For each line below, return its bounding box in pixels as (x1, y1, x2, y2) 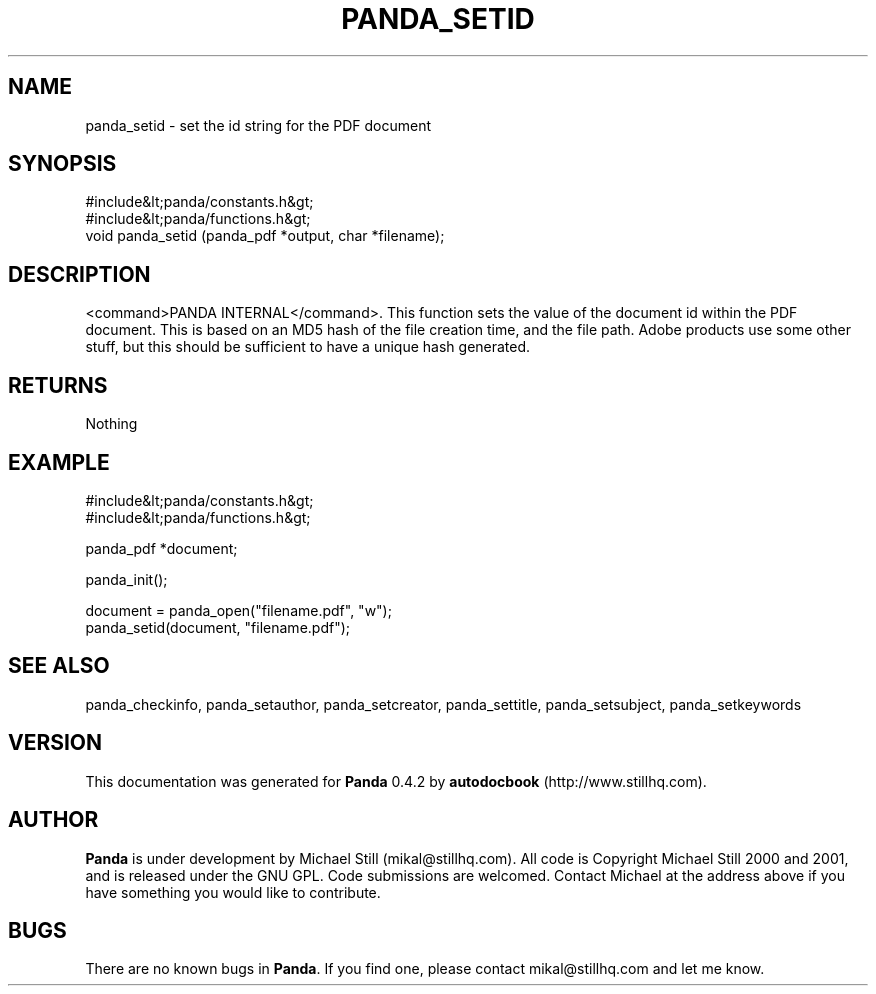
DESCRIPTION (8, 261, 151, 287)
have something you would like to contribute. (85, 883, 381, 901)
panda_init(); (85, 570, 168, 588)
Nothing (85, 415, 138, 433)
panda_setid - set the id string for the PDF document (85, 116, 432, 134)
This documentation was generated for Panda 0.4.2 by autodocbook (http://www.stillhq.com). (85, 772, 707, 790)
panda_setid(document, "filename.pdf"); (85, 618, 351, 636)
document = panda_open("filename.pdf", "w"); (85, 601, 392, 619)
